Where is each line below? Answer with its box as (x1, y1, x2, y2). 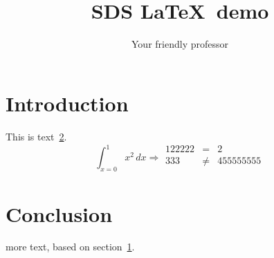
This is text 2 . (6, 129, 67, 143)
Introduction (6, 89, 129, 117)
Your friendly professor (131, 37, 228, 51)
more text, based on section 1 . (6, 239, 135, 254)
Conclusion (6, 199, 113, 228)
